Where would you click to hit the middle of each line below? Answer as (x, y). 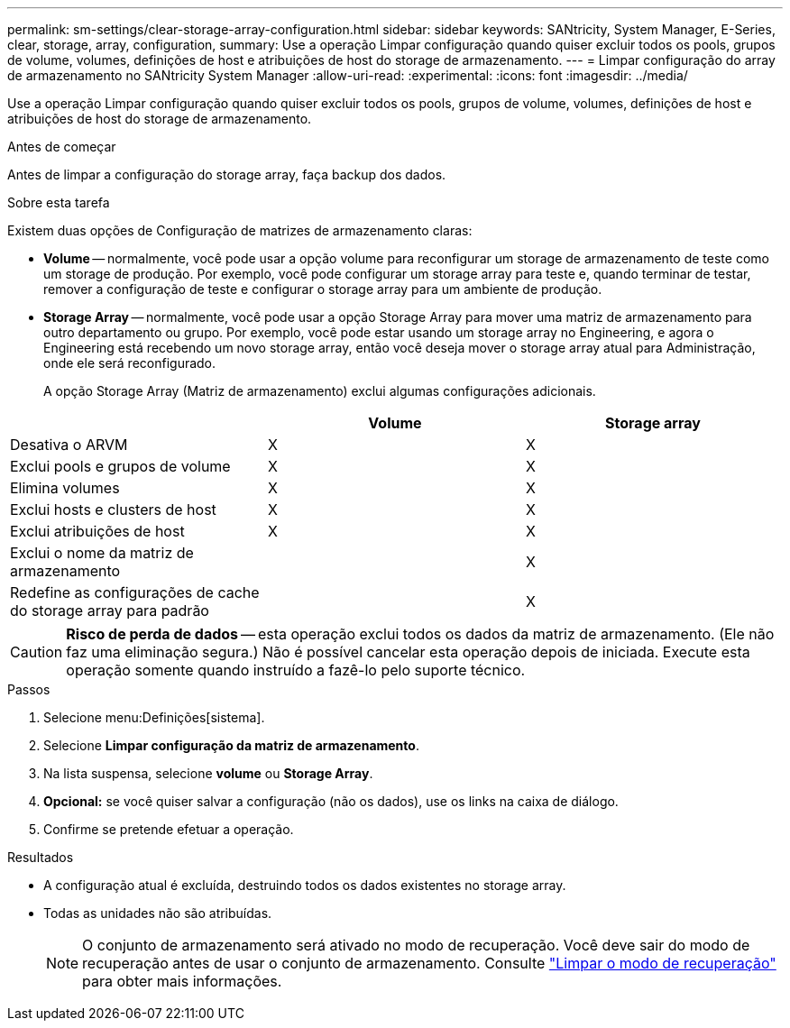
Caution (37, 652)
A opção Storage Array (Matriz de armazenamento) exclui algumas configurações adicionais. (320, 391)
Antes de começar (62, 147)
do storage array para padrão (110, 610)
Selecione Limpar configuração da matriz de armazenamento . (231, 745)
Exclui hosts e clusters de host (113, 509)
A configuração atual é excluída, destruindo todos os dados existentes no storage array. (305, 885)
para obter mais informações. (182, 981)
